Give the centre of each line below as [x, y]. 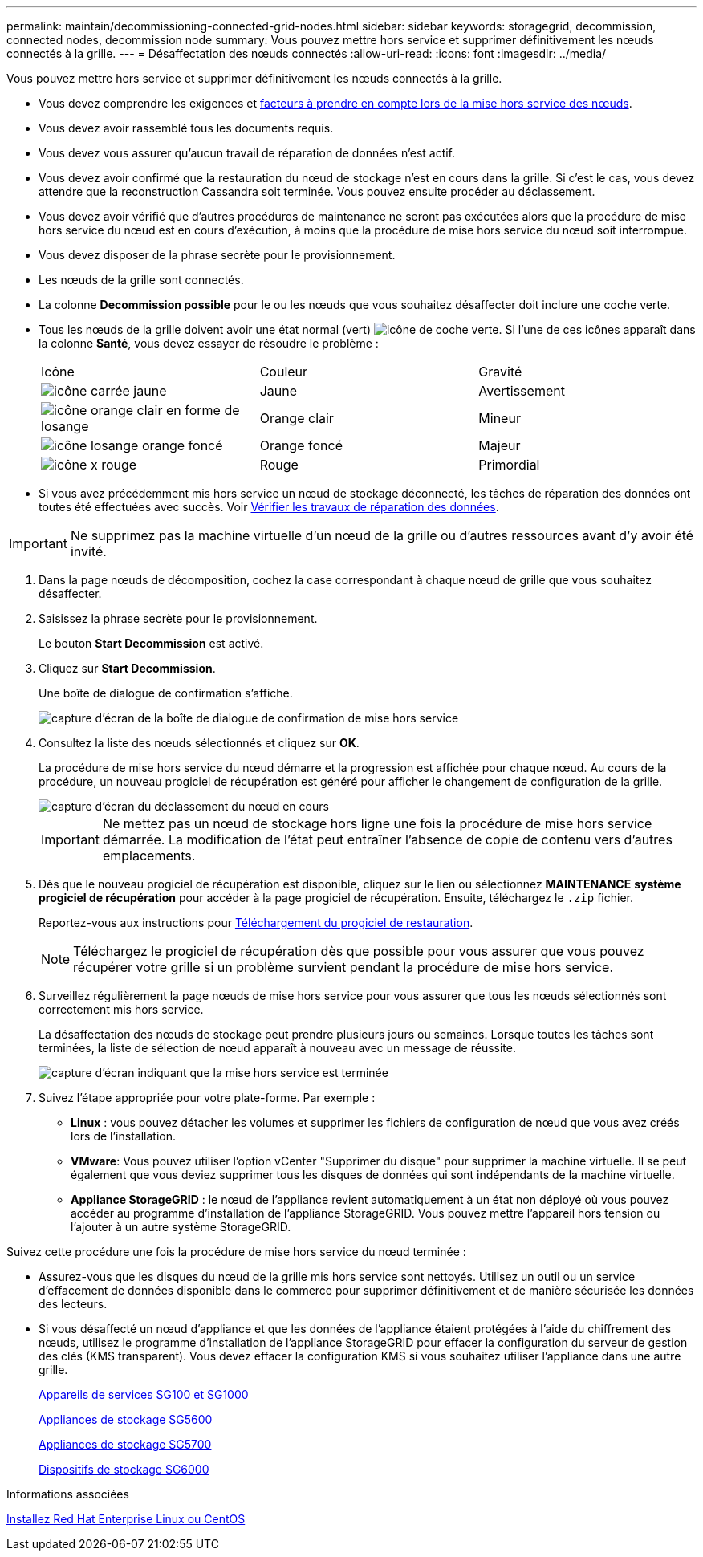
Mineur [500, 418]
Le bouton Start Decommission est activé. [151, 643]
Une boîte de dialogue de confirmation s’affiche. [166, 693]
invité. [88, 551]
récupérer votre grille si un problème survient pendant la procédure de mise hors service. [343, 967]
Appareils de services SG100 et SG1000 [144, 1394]
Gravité [500, 372]
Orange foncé [301, 445]
